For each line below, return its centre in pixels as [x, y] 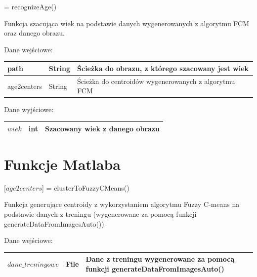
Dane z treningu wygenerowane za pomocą [160, 259]
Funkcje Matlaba [62, 164]
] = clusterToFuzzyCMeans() [86, 187]
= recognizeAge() [30, 6]
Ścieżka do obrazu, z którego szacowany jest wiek [163, 68]
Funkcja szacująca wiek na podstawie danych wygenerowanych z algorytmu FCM [127, 23]
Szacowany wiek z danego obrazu [102, 128]
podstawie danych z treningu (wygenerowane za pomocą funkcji [100, 214]
